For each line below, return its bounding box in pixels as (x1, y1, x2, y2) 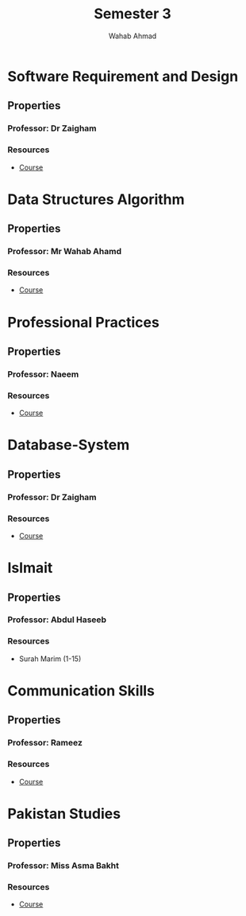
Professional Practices (7, 313, 160, 331)
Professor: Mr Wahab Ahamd (7, 246, 122, 257)
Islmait (7, 559, 53, 577)
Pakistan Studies (7, 804, 121, 823)
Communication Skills (7, 682, 156, 699)
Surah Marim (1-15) (18, 654, 82, 664)
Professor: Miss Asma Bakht (7, 860, 120, 871)
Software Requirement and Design (7, 67, 239, 85)
